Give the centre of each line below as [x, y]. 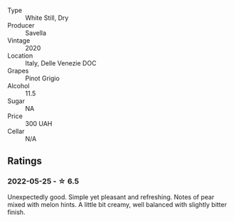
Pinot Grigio [43, 78]
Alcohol [18, 86]
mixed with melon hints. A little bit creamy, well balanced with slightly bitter [117, 204]
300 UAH [39, 123]
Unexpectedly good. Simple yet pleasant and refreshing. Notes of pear [111, 197]
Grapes [18, 71]
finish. [16, 212]
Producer [21, 25]
